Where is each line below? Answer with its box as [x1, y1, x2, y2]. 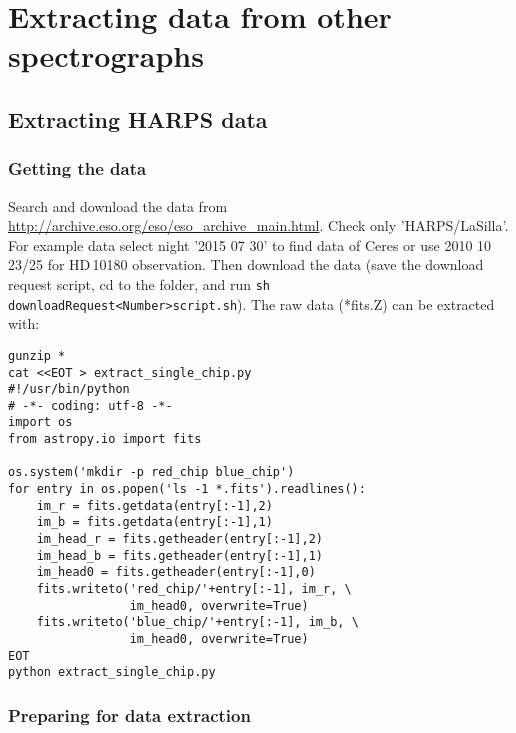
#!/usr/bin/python [8, 382, 130, 397]
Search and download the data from [8, 195, 228, 216]
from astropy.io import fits [8, 432, 202, 447]
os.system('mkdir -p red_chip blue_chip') [8, 465, 295, 480]
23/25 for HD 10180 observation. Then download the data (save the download [8, 254, 484, 275]
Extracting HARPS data [8, 103, 268, 134]
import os [8, 415, 73, 430]
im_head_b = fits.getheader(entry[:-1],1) [36, 548, 323, 563]
